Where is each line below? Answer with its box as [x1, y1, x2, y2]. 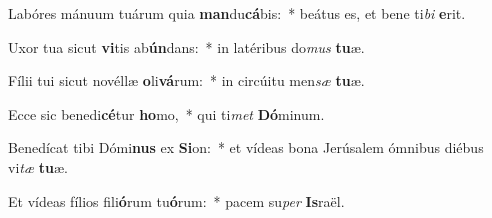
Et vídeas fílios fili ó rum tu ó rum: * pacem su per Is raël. [8, 190, 345, 211]
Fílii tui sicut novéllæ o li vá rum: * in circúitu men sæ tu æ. [8, 70, 365, 91]
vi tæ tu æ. [8, 156, 68, 177]
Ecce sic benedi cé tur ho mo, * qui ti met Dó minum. [8, 103, 325, 124]
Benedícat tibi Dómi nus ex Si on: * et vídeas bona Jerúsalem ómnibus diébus [8, 137, 484, 158]
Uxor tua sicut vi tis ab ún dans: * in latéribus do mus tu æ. [8, 36, 365, 57]
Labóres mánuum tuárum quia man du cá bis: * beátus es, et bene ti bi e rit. [8, 3, 466, 23]
